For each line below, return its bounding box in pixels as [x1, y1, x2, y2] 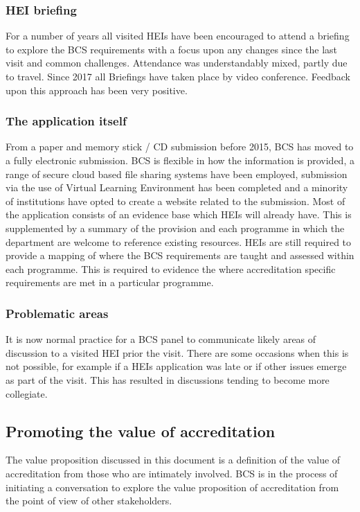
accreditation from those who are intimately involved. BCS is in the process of [6, 466, 338, 480]
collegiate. [6, 386, 48, 400]
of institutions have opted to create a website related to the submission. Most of [6, 193, 345, 208]
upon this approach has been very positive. [6, 82, 188, 97]
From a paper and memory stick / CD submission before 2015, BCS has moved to [6, 139, 354, 154]
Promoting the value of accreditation [6, 420, 276, 441]
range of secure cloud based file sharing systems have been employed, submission [6, 166, 348, 181]
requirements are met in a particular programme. [6, 275, 214, 290]
